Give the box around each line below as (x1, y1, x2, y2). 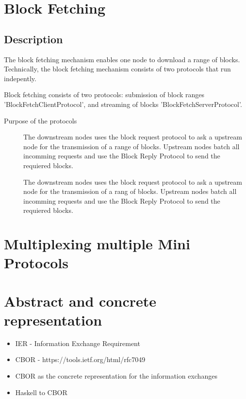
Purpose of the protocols (4, 115, 77, 125)
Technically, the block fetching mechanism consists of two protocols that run (4, 64, 231, 74)
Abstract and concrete (4, 291, 156, 311)
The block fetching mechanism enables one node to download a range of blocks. (4, 54, 240, 64)
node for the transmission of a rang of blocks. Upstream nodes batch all (23, 186, 237, 196)
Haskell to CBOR (15, 387, 67, 397)
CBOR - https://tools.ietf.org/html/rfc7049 (15, 354, 146, 364)
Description (4, 31, 63, 46)
